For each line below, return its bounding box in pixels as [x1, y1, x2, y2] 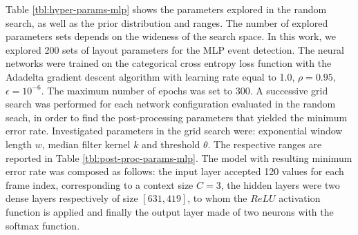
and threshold [142, 136, 200, 151]
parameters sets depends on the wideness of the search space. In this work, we [6, 29, 336, 43]
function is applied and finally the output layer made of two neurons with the [6, 204, 334, 218]
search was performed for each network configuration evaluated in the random [6, 96, 336, 111]
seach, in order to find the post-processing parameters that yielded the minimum [6, 110, 348, 124]
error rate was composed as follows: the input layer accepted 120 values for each [6, 164, 344, 178]
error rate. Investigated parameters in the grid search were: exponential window [6, 123, 343, 138]
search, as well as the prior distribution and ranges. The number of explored [6, 15, 328, 30]
